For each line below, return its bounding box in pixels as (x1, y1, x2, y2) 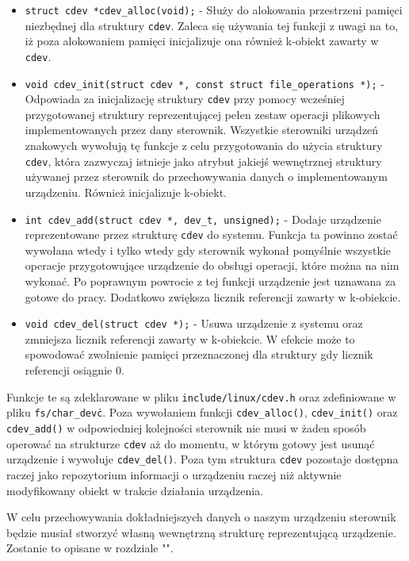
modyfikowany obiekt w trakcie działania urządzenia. (6, 482, 264, 498)
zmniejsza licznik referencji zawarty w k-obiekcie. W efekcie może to (25, 330, 355, 347)
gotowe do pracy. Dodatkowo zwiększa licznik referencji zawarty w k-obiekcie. (25, 288, 401, 305)
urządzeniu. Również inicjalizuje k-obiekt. (25, 183, 227, 200)
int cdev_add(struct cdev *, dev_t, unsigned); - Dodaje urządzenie (25, 210, 381, 227)
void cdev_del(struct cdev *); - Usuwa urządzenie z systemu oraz (25, 315, 363, 332)
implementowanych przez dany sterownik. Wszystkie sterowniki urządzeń (25, 121, 379, 138)
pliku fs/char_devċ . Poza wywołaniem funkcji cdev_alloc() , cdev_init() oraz (6, 404, 398, 421)
